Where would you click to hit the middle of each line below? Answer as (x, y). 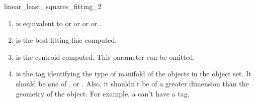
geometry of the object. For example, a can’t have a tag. (103, 93)
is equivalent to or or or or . (59, 23)
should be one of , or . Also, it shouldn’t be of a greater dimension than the (132, 83)
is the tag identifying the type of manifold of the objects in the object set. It (134, 74)
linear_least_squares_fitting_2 (53, 6)
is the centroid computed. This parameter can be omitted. (105, 57)
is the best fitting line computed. (66, 40)
